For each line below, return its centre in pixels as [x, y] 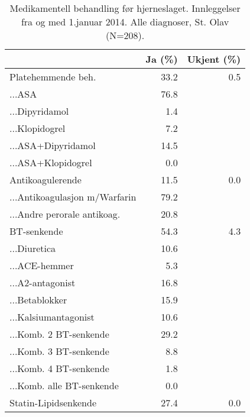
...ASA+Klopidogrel [51, 162]
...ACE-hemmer [42, 265]
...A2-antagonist [43, 282]
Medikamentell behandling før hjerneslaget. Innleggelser [125, 8]
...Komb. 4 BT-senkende [59, 368]
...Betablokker [38, 300]
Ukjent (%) [214, 59]
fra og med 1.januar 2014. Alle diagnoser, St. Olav [125, 22]
